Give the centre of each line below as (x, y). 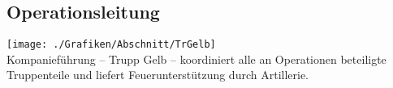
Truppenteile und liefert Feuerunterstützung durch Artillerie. (158, 75)
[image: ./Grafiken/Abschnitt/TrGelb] (111, 45)
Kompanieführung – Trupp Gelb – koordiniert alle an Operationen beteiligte (196, 59)
